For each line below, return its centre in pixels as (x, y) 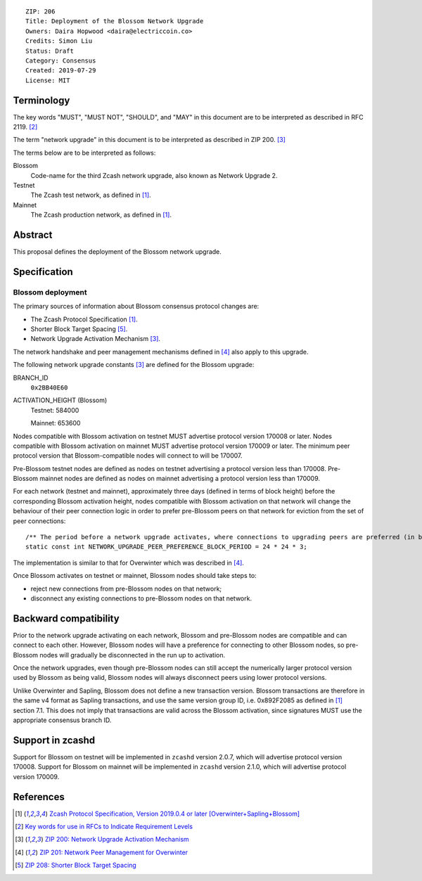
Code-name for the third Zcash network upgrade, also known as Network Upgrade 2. (154, 175)
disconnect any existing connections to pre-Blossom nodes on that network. (141, 598)
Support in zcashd (54, 740)
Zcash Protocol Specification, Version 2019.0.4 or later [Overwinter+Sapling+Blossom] (175, 814)
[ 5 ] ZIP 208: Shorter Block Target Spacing (76, 866)
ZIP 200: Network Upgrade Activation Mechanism (117, 840)
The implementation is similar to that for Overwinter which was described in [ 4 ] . (128, 562)
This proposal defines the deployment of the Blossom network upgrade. (117, 252)
